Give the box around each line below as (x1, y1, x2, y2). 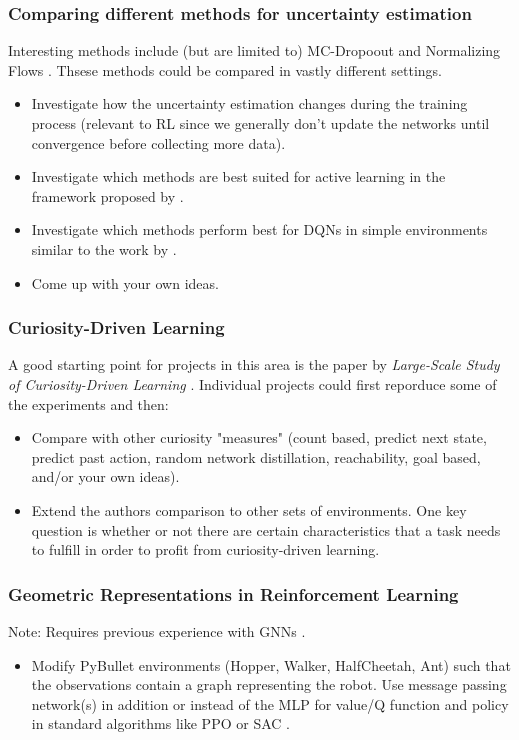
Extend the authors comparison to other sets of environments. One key (31, 499, 467, 520)
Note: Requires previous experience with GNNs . (8, 620, 306, 641)
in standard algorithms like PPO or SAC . (31, 713, 290, 734)
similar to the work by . (31, 238, 177, 259)
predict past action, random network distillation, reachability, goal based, (31, 446, 481, 467)
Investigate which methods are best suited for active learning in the (31, 166, 446, 187)
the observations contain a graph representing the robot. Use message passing (31, 674, 507, 695)
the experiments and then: (8, 393, 169, 414)
